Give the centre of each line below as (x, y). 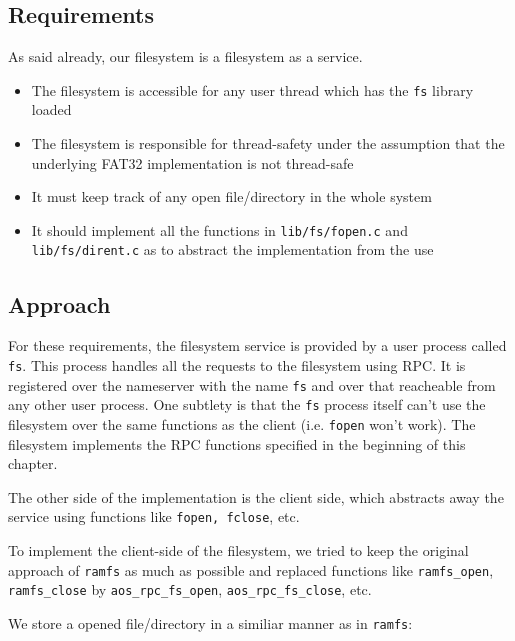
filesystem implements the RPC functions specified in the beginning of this (237, 443)
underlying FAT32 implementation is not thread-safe (192, 162)
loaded (51, 109)
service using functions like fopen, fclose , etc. (154, 516)
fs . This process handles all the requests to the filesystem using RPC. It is (237, 364)
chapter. (33, 463)
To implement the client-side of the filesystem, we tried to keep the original (238, 550)
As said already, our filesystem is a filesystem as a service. (185, 56)
